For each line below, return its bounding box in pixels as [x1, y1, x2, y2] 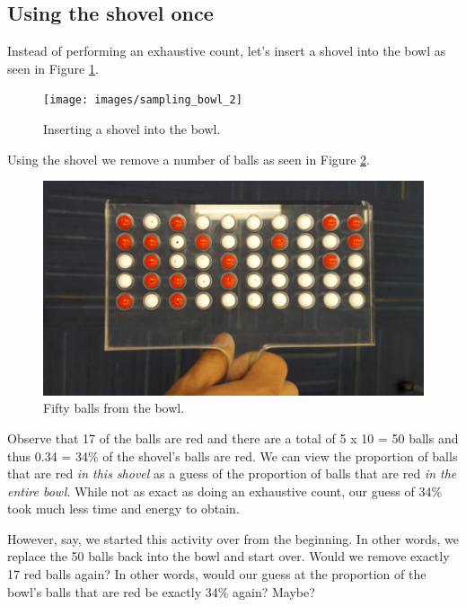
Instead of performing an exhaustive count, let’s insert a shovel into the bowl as [7, 41, 446, 60]
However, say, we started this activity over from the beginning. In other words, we [7, 529, 459, 548]
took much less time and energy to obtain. [7, 499, 240, 518]
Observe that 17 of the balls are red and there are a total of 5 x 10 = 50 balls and [7, 428, 459, 447]
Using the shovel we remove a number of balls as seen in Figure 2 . [7, 149, 370, 168]
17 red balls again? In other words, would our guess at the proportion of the [7, 565, 426, 584]
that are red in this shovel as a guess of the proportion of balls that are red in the [7, 464, 457, 483]
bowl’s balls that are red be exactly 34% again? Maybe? [7, 582, 315, 601]
